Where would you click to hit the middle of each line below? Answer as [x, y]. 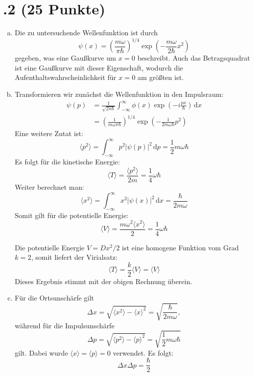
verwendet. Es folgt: [143, 352]
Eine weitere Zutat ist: [49, 133]
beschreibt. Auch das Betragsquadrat [194, 58]
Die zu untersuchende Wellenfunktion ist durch [86, 33]
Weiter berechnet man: [49, 187]
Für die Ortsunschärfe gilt [54, 298]
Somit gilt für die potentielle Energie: [72, 215]
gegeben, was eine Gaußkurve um [65, 58]
